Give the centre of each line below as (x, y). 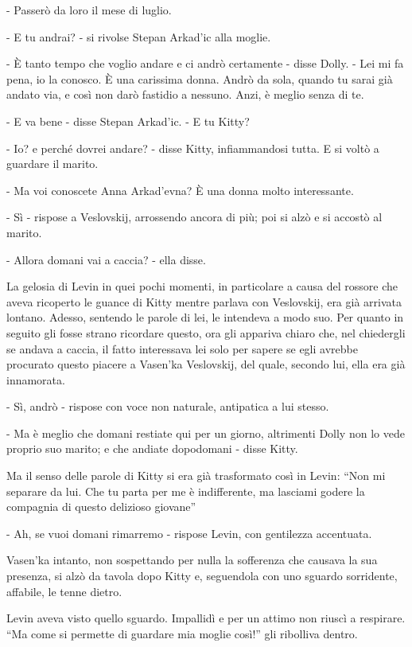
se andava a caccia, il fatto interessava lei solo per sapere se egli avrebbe (182, 348)
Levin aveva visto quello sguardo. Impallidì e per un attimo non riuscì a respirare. (206, 618)
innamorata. (36, 379)
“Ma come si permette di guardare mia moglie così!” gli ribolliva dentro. (182, 633)
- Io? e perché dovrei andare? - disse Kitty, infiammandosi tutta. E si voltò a (193, 148)
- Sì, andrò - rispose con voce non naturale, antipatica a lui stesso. (168, 406)
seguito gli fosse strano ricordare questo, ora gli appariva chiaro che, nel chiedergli (206, 332)
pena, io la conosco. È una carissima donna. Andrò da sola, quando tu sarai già (200, 78)
